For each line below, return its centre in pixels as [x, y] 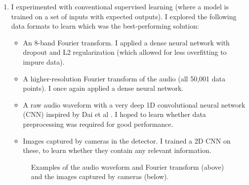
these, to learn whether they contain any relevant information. [117, 150]
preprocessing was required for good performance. [98, 124]
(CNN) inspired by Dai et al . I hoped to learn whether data [114, 114]
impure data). [44, 61]
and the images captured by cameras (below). [100, 176]
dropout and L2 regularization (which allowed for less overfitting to [125, 52]
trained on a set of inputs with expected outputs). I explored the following [124, 16]
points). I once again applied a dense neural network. [103, 88]
